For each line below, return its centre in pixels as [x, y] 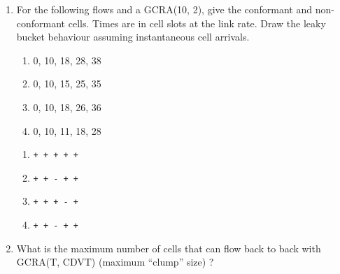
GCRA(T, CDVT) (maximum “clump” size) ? [115, 262]
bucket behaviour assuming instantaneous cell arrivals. [133, 37]
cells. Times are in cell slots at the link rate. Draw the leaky [197, 23]
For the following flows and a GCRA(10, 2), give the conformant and [164, 9]
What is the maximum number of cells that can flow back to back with [169, 248]
